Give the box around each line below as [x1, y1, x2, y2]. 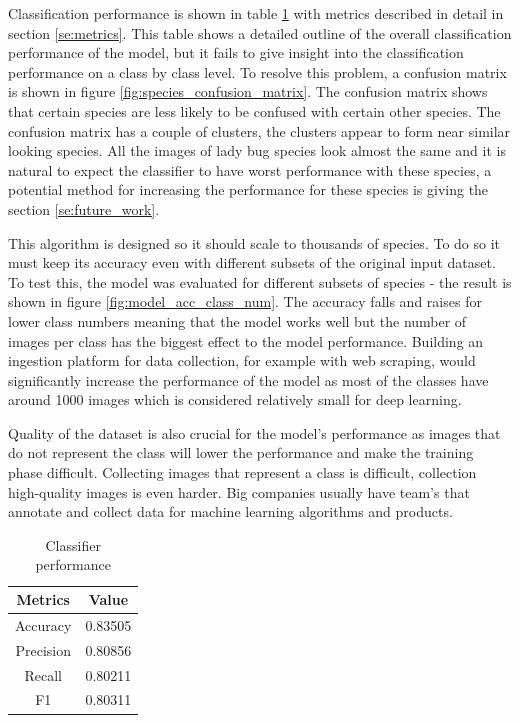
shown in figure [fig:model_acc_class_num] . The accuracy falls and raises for [8, 291, 482, 312]
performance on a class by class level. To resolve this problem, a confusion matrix [8, 61, 507, 82]
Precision [15, 639, 71, 660]
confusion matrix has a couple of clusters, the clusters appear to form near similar [8, 120, 511, 141]
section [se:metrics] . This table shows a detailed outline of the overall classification [8, 22, 512, 43]
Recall [24, 664, 62, 685]
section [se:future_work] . [8, 198, 160, 219]
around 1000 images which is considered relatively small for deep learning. [8, 389, 462, 410]
